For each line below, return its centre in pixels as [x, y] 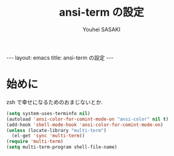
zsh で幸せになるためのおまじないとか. [55, 102]
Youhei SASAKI [101, 29]
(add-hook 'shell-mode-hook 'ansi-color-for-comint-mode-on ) [85, 125]
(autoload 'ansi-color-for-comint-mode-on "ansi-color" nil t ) [88, 119]
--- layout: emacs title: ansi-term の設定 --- [60, 57]
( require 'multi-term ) [35, 142]
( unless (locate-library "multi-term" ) [56, 130]
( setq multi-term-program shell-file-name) [62, 147]
